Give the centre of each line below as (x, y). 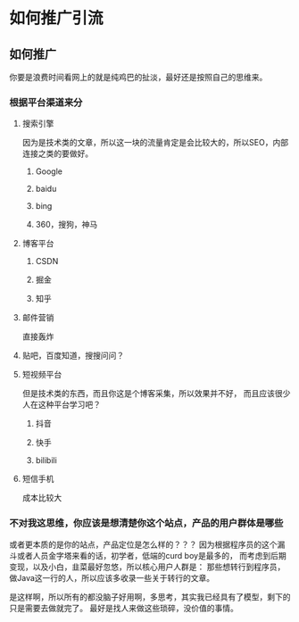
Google (49, 171)
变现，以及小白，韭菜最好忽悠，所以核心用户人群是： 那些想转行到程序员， (147, 567)
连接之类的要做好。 (58, 153)
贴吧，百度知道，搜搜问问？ (73, 356)
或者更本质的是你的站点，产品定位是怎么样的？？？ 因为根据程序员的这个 (143, 544)
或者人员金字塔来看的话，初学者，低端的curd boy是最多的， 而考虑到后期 (152, 555)
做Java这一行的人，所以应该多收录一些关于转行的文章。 (112, 577)
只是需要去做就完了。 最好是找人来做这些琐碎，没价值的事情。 (124, 608)
